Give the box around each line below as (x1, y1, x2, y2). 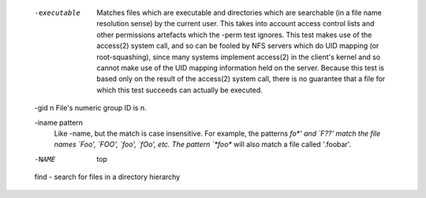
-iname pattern (34, 118, 83, 127)
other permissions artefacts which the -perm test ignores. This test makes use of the (96, 30, 372, 39)
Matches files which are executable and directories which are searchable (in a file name (96, 8, 382, 17)
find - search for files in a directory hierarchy (34, 172, 181, 181)
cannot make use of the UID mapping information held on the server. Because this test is (96, 63, 384, 73)
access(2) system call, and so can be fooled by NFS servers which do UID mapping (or (96, 41, 379, 50)
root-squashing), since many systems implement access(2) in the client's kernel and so (96, 52, 381, 62)
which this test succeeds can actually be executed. (96, 85, 263, 95)
